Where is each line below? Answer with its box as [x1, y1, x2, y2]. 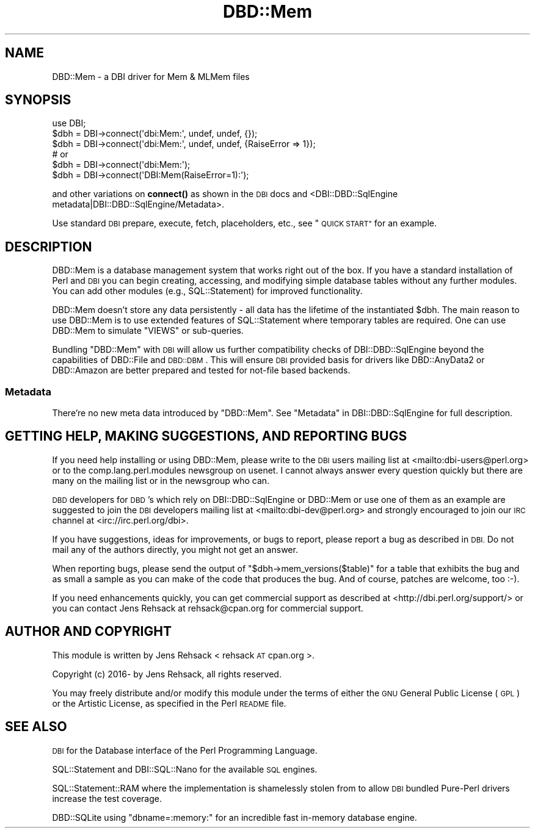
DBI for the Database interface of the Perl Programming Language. [52, 745, 318, 755]
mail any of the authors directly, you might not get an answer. [52, 544, 298, 555]
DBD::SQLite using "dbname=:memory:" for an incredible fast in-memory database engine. [52, 812, 417, 823]
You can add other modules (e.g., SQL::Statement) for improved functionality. [52, 286, 363, 297]
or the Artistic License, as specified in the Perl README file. [52, 698, 286, 709]
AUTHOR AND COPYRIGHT [5, 624, 172, 640]
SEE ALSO [5, 719, 67, 735]
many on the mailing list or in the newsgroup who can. [52, 475, 270, 486]
